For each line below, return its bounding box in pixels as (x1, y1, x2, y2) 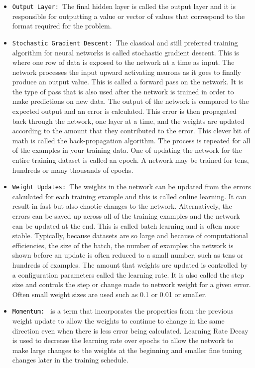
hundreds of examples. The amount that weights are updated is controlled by (12, 260, 248, 270)
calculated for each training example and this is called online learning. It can (12, 191, 247, 201)
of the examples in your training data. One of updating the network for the (12, 145, 242, 155)
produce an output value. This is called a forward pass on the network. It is (12, 76, 244, 87)
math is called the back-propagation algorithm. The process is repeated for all (12, 135, 251, 145)
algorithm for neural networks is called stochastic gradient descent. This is (12, 47, 239, 57)
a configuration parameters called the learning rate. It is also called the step (12, 269, 245, 280)
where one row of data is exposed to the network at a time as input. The (12, 57, 235, 67)
